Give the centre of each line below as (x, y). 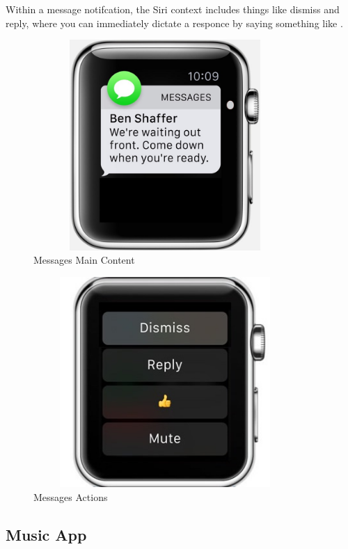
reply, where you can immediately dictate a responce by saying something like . (174, 23)
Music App (46, 534)
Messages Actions (71, 496)
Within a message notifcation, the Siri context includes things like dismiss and (173, 9)
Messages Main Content (84, 260)
